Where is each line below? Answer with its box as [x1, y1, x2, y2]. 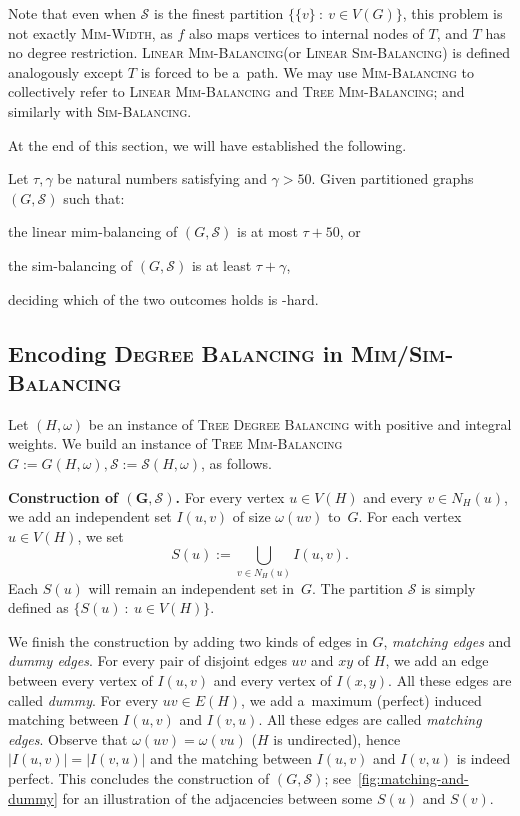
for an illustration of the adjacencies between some [62, 787, 373, 808]
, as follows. [200, 452, 272, 473]
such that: [63, 187, 125, 208]
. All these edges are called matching [258, 709, 482, 730]
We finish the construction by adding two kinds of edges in [8, 630, 368, 651]
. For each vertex [358, 506, 462, 527]
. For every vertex [175, 486, 285, 507]
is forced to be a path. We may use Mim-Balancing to [140, 61, 475, 82]
